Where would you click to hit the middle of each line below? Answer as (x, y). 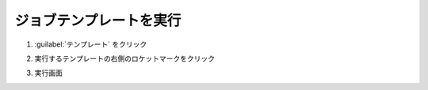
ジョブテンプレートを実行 (98, 21)
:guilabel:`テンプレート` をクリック (91, 44)
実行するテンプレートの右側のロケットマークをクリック (125, 58)
